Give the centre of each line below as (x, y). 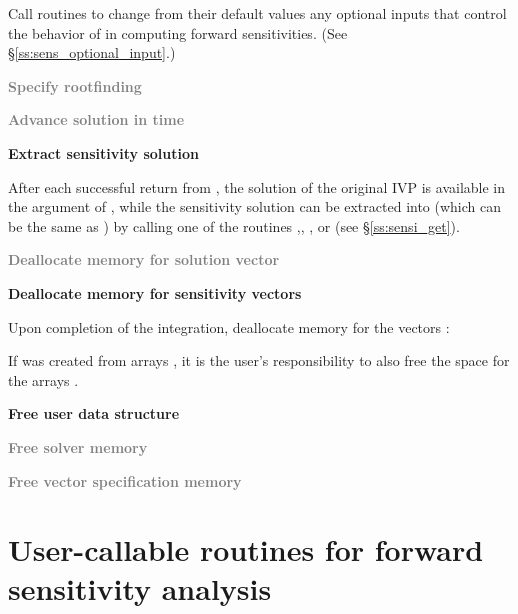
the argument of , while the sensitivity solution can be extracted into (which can (255, 206)
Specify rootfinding (75, 85)
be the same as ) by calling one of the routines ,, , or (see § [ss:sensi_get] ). (234, 225)
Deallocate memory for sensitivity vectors (155, 292)
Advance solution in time (96, 119)
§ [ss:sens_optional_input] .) (92, 52)
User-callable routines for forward (246, 549)
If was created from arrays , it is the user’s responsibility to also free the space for (259, 360)
